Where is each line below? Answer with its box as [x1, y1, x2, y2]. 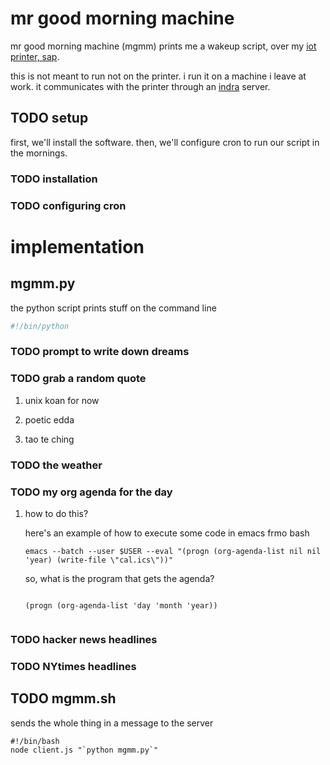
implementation [10, 235, 145, 258]
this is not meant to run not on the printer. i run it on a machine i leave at [10, 70, 307, 82]
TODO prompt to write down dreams [10, 345, 190, 359]
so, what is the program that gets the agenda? [24, 572, 215, 584]
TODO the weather [10, 458, 103, 472]
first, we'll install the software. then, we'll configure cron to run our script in [10, 136, 320, 148]
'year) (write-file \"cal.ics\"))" [24, 555, 174, 565]
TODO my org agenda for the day [10, 485, 173, 499]
